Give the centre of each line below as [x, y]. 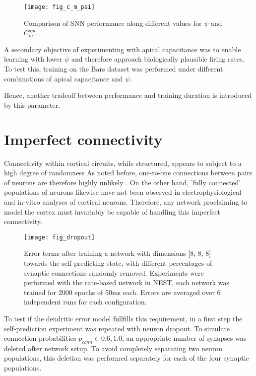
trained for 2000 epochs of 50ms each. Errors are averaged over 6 [122, 292]
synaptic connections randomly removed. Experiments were [114, 272]
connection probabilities [40, 338]
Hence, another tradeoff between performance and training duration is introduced [128, 95]
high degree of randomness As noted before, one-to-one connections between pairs [128, 173]
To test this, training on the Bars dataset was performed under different [114, 69]
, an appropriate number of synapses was [184, 338]
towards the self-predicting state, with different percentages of [118, 263]
